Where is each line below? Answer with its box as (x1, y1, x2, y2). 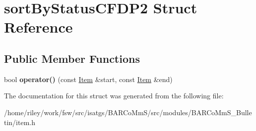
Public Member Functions (4, 50, 140, 66)
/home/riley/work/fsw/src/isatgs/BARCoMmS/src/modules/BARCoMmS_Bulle (4, 107, 252, 117)
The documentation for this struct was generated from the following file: (4, 90, 224, 101)
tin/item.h (4, 117, 36, 127)
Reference (4, 17, 73, 37)
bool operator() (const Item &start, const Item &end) (4, 74, 173, 84)
